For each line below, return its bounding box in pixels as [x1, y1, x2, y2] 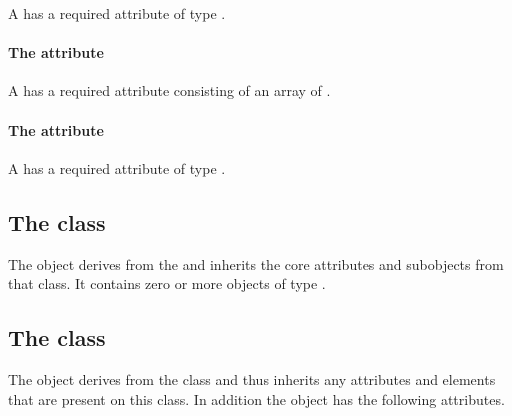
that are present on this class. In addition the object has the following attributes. [8, 388, 505, 409]
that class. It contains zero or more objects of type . [8, 273, 326, 294]
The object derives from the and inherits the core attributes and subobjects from [8, 253, 504, 274]
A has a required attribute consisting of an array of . [8, 80, 331, 101]
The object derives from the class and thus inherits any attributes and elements [8, 368, 496, 389]
